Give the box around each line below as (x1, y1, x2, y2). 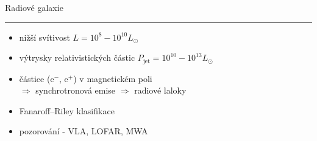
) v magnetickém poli (73, 72, 152, 84)
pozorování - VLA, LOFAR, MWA (19, 125, 148, 137)
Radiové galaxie (5, 1, 63, 13)
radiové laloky (134, 84, 187, 97)
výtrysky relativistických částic (19, 51, 135, 64)
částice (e (19, 72, 54, 84)
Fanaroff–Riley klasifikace (19, 104, 115, 117)
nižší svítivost (19, 30, 70, 43)
